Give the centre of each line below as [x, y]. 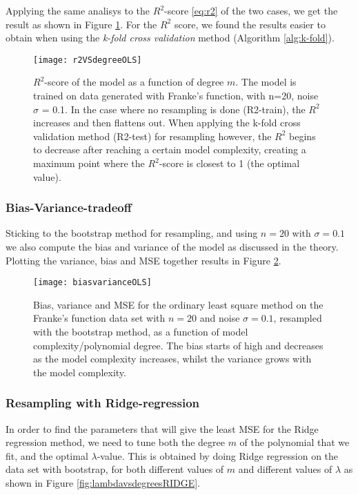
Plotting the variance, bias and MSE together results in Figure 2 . [143, 260]
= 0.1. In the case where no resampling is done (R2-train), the [173, 109]
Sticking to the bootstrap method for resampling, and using [132, 233]
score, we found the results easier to [250, 24]
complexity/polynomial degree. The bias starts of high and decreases [178, 345]
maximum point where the [89, 163]
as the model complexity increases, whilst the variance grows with [172, 359]
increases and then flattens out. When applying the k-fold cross [167, 123]
